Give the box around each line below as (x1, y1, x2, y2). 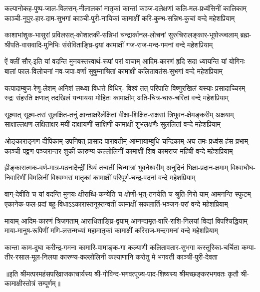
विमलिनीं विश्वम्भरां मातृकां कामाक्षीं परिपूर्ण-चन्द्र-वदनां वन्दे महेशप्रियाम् (27, 172, 196, 182)
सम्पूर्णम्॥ (37, 278, 60, 289)
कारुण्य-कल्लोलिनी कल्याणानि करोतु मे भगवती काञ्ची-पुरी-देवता (60, 252, 218, 262)
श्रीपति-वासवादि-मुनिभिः (4, 39, 60, 49)
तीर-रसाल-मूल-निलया (4, 252, 58, 262)
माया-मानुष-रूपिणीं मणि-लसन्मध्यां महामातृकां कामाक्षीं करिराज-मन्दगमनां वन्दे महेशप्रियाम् (4, 225, 218, 236)
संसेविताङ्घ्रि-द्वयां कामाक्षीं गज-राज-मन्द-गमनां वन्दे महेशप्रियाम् (62, 39, 213, 49)
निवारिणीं (4, 172, 26, 182)
